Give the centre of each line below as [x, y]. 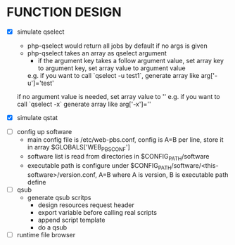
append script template [71, 220]
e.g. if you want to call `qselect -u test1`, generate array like [113, 75]
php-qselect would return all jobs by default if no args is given [118, 46]
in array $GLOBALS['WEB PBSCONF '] [79, 148]
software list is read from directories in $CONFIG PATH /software [118, 157]
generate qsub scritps [59, 197]
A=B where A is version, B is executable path [164, 174]
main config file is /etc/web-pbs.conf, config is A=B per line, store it [125, 140]
